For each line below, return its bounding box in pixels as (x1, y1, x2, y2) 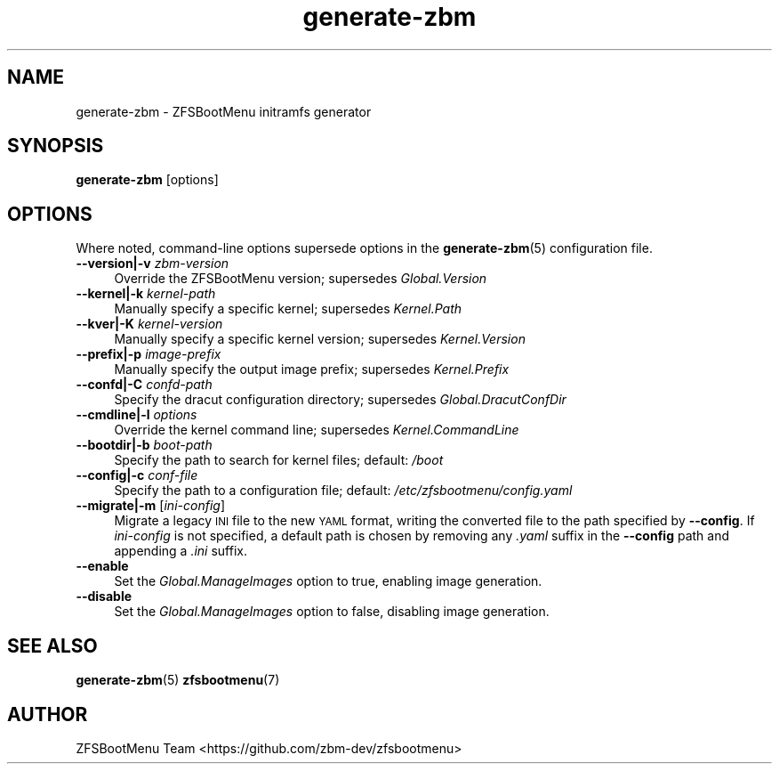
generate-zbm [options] (76, 172, 219, 188)
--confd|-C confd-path (76, 377, 213, 393)
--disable (76, 588, 133, 605)
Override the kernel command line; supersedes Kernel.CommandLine (114, 422, 519, 438)
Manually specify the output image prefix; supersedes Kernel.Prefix (114, 361, 510, 377)
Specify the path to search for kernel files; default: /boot (114, 452, 444, 468)
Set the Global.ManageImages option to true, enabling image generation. (114, 573, 542, 589)
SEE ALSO (7, 634, 98, 657)
